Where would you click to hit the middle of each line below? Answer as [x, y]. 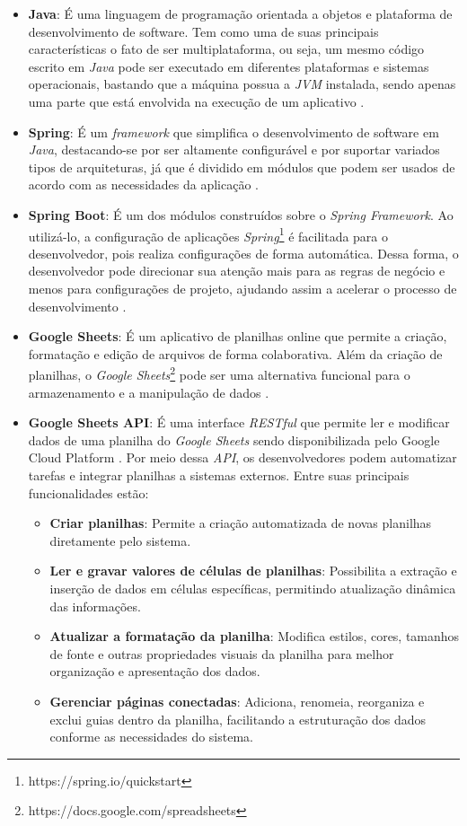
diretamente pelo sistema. [120, 540]
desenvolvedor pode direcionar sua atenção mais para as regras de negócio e [237, 271]
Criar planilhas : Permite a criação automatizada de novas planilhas [241, 523]
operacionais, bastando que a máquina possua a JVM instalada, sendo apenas [242, 84]
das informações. [95, 606]
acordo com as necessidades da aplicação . [143, 185]
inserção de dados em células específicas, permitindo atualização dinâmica [253, 588]
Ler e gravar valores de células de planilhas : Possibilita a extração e [253, 571]
